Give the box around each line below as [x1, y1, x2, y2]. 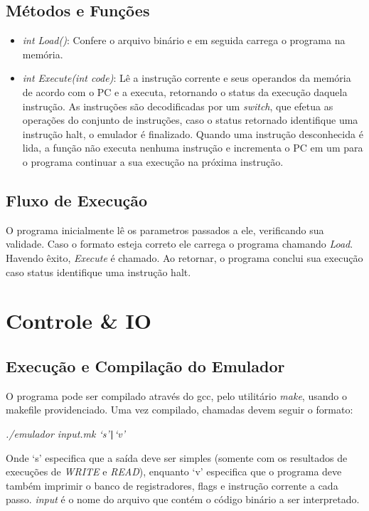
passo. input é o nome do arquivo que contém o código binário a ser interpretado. [6, 492, 360, 507]
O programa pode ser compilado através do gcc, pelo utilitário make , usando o [6, 388, 347, 403]
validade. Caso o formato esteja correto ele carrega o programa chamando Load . [6, 236, 353, 251]
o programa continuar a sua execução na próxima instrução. [22, 154, 284, 169]
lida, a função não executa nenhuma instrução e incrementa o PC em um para [22, 140, 363, 155]
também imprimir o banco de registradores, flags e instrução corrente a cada [6, 478, 338, 492]
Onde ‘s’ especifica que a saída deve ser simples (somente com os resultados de [6, 450, 348, 465]
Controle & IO [6, 306, 151, 335]
